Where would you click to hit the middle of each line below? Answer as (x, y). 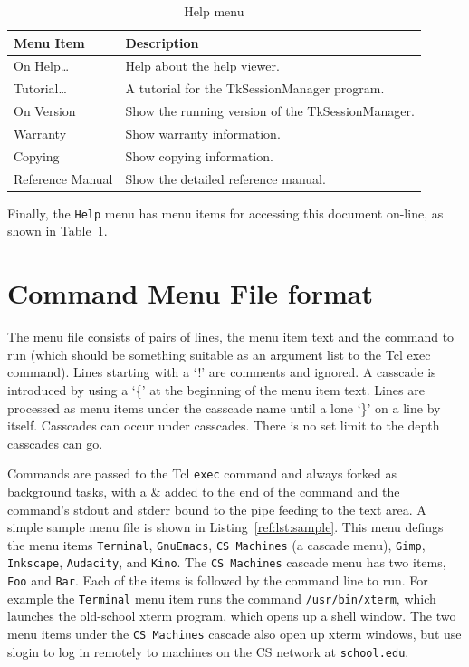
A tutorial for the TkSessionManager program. (255, 88)
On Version (45, 111)
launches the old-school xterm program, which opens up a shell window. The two (232, 616)
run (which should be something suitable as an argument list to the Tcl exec (219, 354)
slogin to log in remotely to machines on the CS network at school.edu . (208, 651)
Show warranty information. (203, 133)
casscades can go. (55, 443)
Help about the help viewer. (202, 66)
